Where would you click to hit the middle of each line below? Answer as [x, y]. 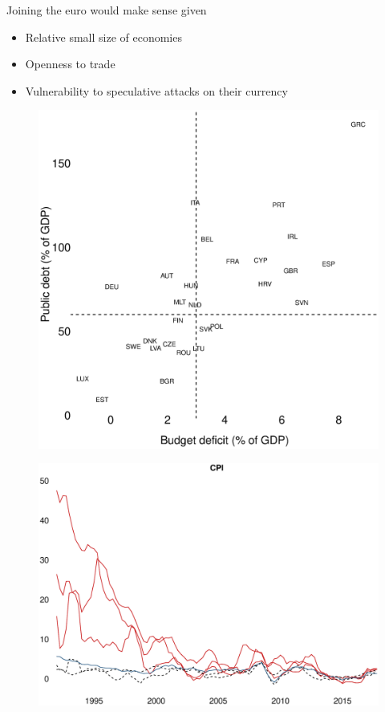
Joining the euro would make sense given [107, 10]
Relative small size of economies [103, 37]
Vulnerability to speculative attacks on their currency [156, 90]
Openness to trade [70, 64]
